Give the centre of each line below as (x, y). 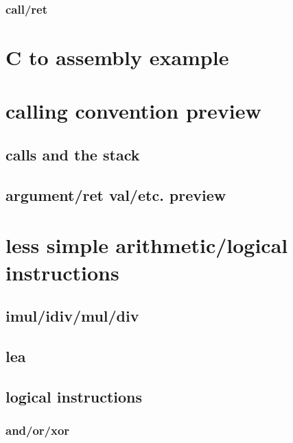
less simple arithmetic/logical (147, 245)
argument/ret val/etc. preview (116, 194)
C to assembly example (117, 57)
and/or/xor (38, 430)
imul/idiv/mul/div (72, 316)
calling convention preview (133, 111)
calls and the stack (73, 154)
